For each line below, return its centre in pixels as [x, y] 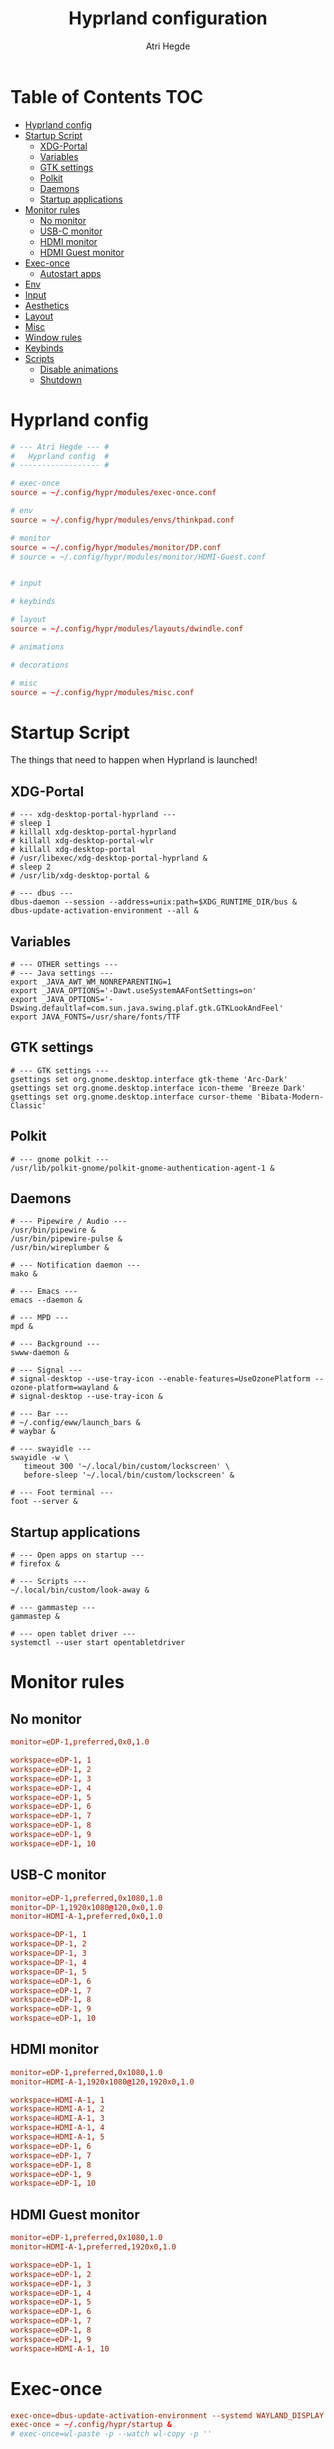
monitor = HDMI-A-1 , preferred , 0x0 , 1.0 [86, 1917]
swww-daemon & [40, 1353]
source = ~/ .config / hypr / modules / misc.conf [102, 692]
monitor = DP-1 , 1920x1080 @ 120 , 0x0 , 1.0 [86, 1907]
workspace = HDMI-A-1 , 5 [57, 2137]
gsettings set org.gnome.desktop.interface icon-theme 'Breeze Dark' [158, 1088]
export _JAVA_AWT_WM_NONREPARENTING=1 [91, 982]
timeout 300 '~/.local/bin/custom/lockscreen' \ [126, 1467]
